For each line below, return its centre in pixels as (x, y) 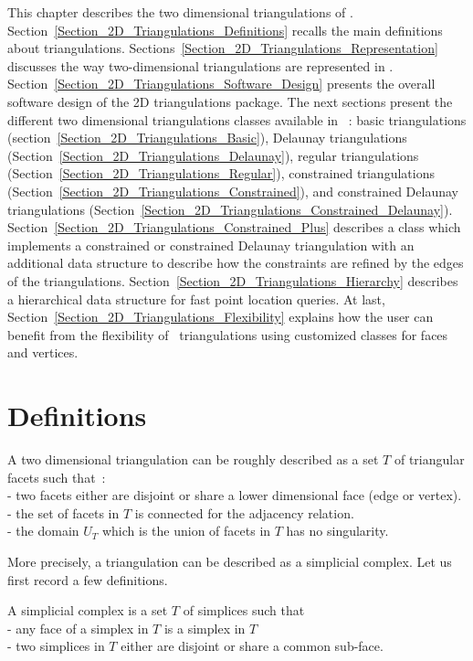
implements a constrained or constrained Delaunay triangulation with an (211, 245)
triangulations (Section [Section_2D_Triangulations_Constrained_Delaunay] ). (230, 209)
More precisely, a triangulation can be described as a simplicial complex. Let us (230, 561)
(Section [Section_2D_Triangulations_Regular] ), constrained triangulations (221, 173)
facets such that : (57, 477)
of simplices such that (244, 610)
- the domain (43, 531)
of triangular (429, 459)
